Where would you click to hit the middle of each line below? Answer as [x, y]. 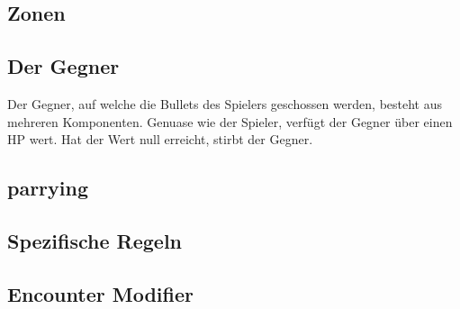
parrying [48, 188]
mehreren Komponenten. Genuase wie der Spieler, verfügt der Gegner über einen [230, 121]
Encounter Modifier [100, 293]
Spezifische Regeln [95, 240]
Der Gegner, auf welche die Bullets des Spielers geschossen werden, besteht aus [225, 103]
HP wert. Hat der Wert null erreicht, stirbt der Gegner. [160, 139]
